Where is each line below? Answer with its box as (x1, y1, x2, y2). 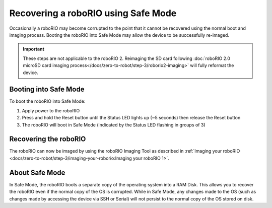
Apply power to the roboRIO (22, 107, 80, 113)
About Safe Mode (9, 168, 65, 177)
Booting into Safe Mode (9, 85, 85, 94)
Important (23, 46, 45, 52)
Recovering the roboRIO (9, 135, 86, 144)
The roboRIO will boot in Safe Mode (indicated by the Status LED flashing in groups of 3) (22, 121, 206, 128)
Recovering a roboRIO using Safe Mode (9, 8, 177, 19)
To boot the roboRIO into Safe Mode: (9, 98, 86, 104)
